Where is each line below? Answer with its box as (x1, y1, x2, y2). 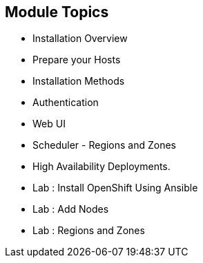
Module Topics (5, 3, 109, 21)
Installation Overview (32, 32, 128, 45)
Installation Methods (32, 75, 125, 87)
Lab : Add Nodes (32, 203, 109, 215)
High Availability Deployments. (32, 160, 171, 173)
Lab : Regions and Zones (32, 224, 145, 237)
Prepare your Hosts (32, 54, 121, 66)
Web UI (32, 118, 66, 130)
